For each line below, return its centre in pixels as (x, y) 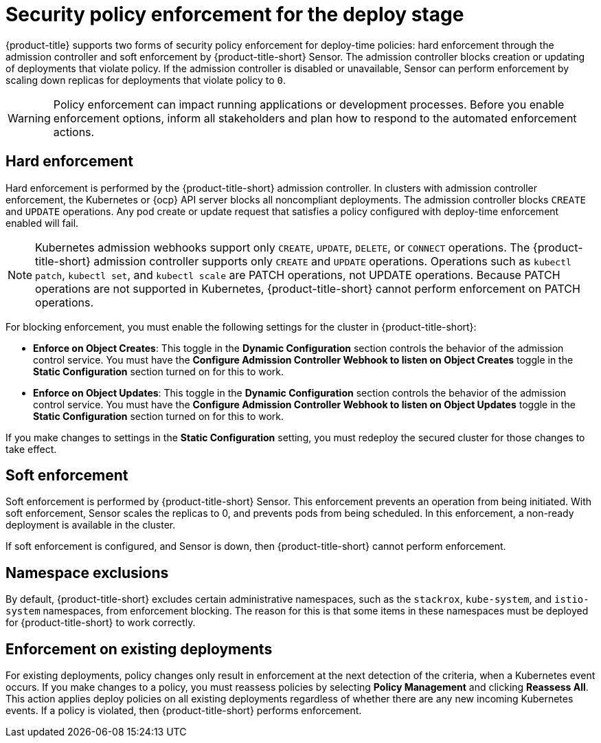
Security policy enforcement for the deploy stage (235, 14)
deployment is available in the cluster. (91, 525)
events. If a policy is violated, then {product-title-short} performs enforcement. (184, 711)
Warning (29, 118)
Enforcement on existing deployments (139, 649)
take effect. (31, 449)
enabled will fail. (42, 223)
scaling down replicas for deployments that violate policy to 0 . (146, 80)
